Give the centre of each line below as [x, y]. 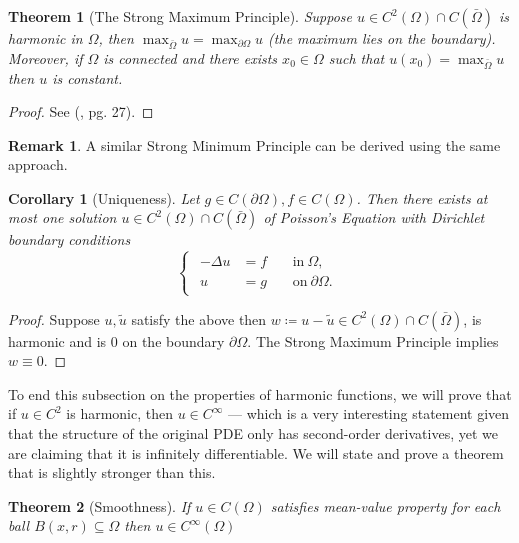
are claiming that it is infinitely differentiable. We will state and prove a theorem [256, 452]
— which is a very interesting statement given [369, 413]
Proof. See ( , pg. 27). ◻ [81, 111]
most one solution [62, 217]
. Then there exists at [422, 197]
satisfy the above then [199, 318]
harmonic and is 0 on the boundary [116, 340]
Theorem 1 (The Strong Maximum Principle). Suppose [180, 16]
